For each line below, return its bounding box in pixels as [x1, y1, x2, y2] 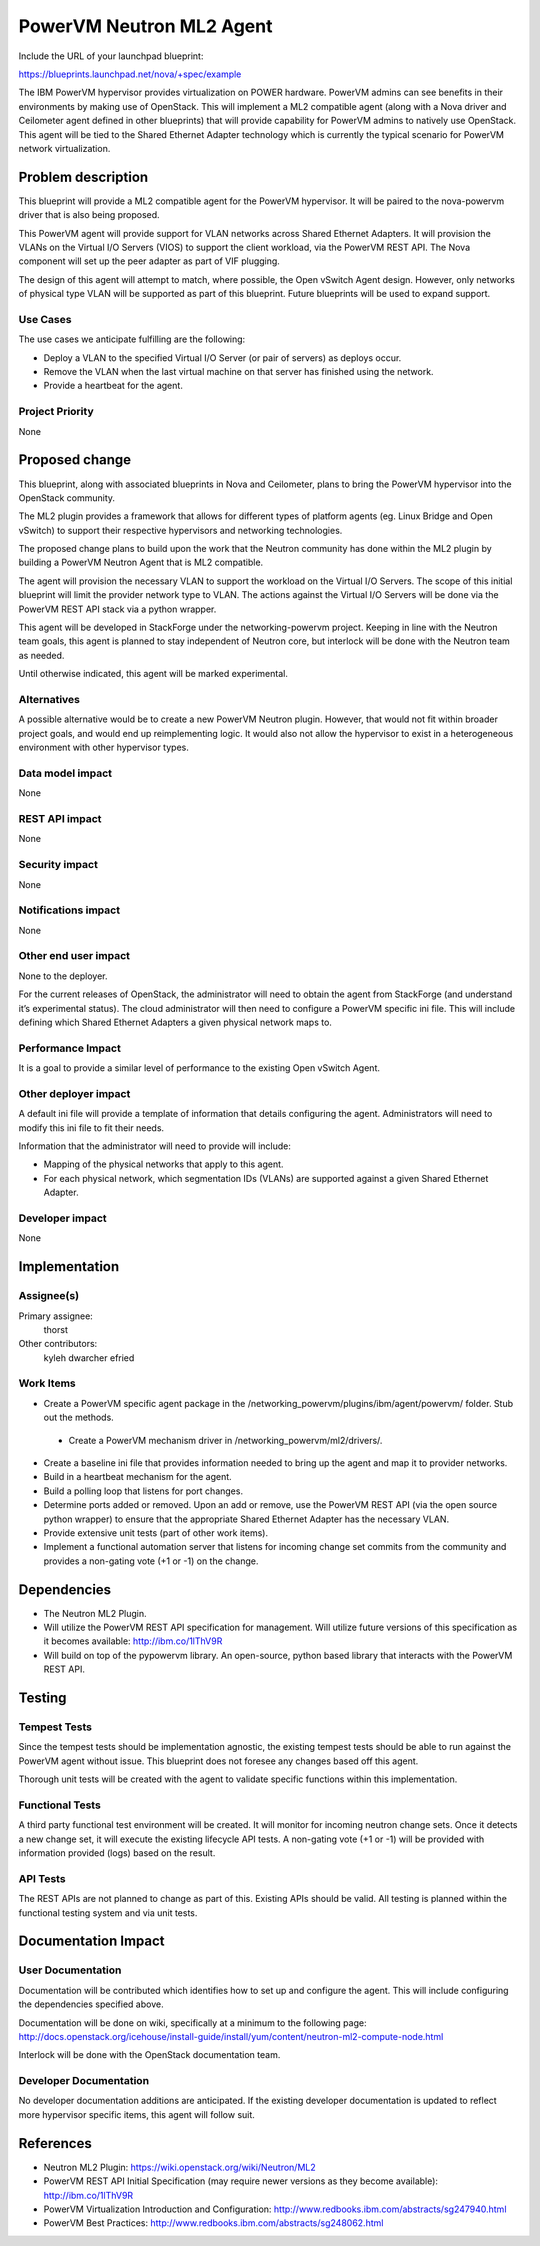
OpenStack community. [18, 491, 115, 504]
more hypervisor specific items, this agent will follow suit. [18, 2108, 255, 2120]
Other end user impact [18, 949, 130, 963]
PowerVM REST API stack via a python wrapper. [18, 603, 217, 615]
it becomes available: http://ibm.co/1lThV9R [43, 1635, 223, 1647]
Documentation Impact [18, 1933, 165, 1950]
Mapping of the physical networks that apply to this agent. [43, 1158, 284, 1170]
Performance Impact [18, 1041, 122, 1055]
